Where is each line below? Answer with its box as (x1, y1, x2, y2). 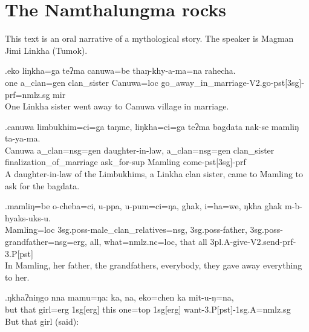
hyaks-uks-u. (5, 211, 51, 224)
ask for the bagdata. (5, 179, 80, 192)
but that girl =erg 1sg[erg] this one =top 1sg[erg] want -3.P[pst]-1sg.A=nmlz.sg (5, 303, 291, 315)
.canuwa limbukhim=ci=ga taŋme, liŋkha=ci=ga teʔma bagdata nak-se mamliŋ (5, 120, 299, 132)
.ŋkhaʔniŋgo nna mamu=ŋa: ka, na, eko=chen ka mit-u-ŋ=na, (5, 291, 234, 304)
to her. (5, 270, 30, 283)
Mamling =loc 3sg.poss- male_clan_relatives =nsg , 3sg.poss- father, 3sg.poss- (5, 223, 283, 236)
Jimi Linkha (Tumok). (5, 44, 88, 56)
